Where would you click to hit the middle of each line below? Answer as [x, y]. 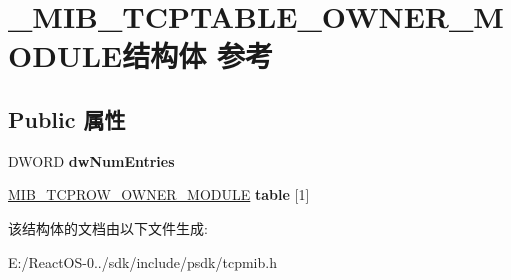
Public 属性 [67, 118]
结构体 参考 [197, 55]
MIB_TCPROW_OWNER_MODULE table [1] [159, 194]
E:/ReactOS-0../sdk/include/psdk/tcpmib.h [142, 261]
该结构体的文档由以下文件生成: [108, 227]
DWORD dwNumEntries [91, 160]
